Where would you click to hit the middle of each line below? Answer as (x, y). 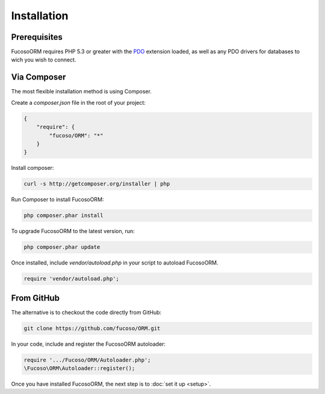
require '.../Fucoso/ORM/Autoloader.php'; (87, 360)
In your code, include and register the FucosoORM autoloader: (88, 344)
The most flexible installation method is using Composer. (81, 92)
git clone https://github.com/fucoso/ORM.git (92, 328)
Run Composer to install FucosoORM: (57, 199)
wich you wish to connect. (44, 60)
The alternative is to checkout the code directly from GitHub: (86, 312)
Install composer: (32, 168)
